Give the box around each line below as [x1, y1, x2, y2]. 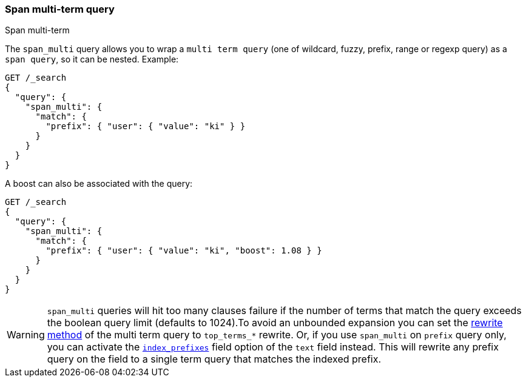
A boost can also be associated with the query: [5, 178, 193, 189]
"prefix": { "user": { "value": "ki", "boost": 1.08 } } [46, 246, 322, 256]
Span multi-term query [5, 3, 115, 15]
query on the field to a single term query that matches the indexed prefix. [47, 353, 382, 366]
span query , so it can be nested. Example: [5, 54, 179, 65]
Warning [7, 329, 45, 341]
